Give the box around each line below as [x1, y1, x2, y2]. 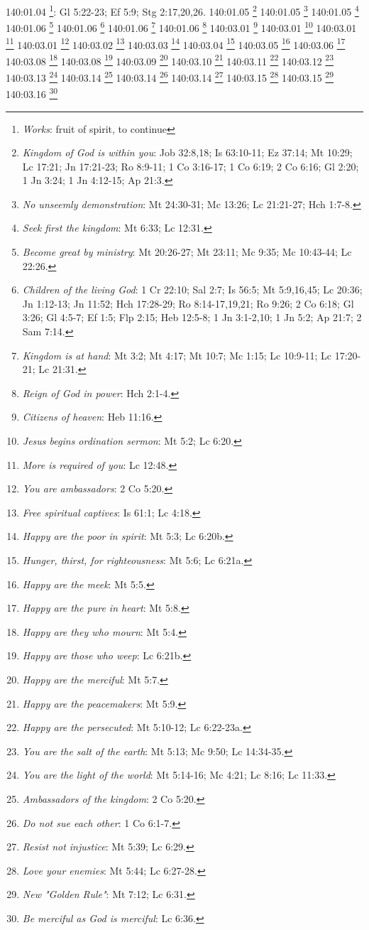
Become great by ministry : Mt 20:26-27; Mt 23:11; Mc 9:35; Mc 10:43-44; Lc [22, 244, 352, 259]
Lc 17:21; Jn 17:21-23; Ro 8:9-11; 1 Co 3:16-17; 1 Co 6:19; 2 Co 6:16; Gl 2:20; [22, 158, 359, 173]
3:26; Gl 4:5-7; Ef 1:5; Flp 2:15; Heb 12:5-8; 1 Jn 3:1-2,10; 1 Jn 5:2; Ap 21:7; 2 [22, 310, 362, 325]
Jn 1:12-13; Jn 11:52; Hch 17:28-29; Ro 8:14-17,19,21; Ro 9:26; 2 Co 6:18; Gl [22, 296, 354, 310]
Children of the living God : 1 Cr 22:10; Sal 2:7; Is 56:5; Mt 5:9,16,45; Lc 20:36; [22, 282, 363, 297]
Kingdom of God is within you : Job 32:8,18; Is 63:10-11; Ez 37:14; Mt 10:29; [22, 145, 353, 160]
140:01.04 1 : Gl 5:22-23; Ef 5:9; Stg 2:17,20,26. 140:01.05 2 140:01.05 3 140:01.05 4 [6, 2, 359, 18]
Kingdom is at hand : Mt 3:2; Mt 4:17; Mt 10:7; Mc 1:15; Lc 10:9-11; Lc [22, 347, 332, 362]
